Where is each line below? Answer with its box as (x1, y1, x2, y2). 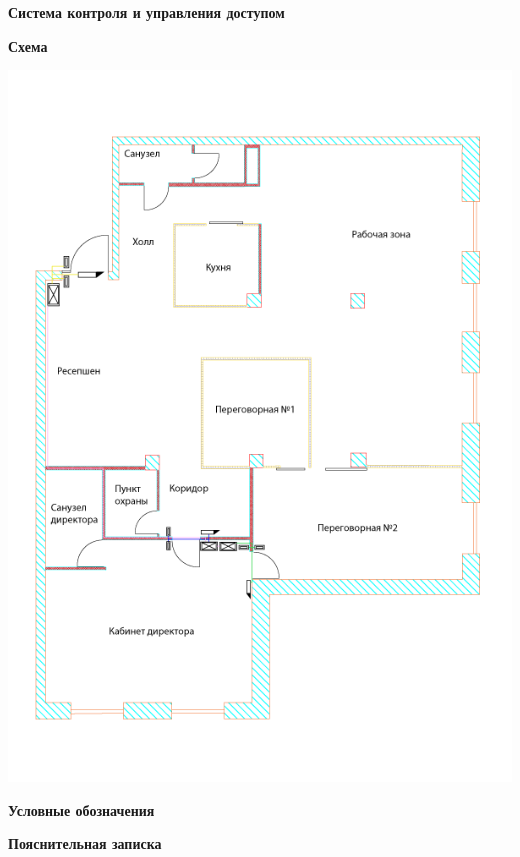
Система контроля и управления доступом (8, 2, 285, 22)
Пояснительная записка (8, 833, 162, 854)
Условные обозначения (8, 799, 155, 820)
